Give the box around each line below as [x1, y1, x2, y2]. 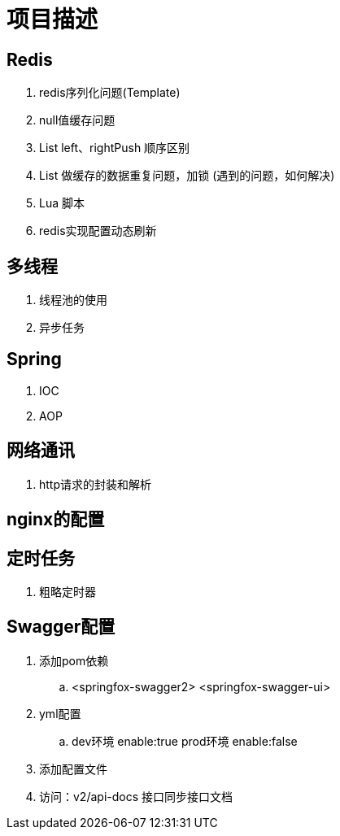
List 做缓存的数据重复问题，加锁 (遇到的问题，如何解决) [39, 168, 335, 183]
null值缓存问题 [39, 113, 116, 128]
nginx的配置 [7, 509, 105, 530]
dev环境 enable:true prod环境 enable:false [72, 734, 298, 748]
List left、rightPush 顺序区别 [39, 141, 190, 155]
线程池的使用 [39, 293, 107, 307]
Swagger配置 [7, 616, 116, 638]
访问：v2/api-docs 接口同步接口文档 [39, 789, 233, 803]
